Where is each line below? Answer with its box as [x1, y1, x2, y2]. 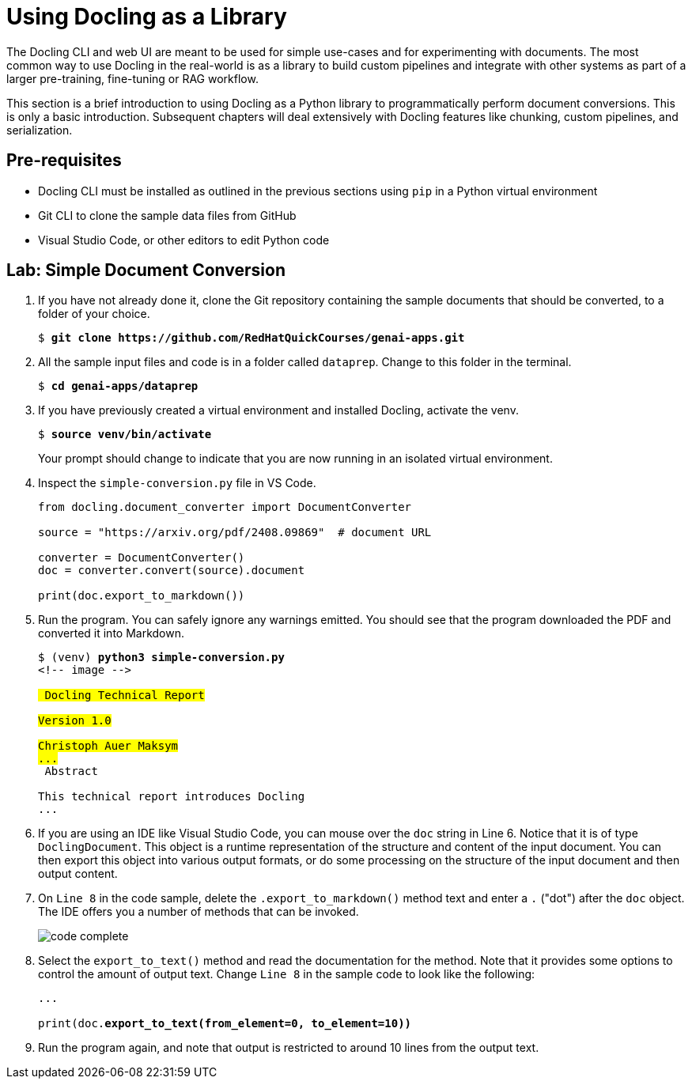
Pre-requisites [6, 150, 122, 171]
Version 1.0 [38, 714, 112, 728]
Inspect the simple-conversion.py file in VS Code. [38, 476, 316, 490]
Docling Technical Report [44, 689, 205, 702]
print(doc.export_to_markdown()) [38, 589, 245, 603]
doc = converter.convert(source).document [38, 564, 305, 577]
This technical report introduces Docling [38, 790, 305, 803]
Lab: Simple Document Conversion [6, 260, 286, 281]
